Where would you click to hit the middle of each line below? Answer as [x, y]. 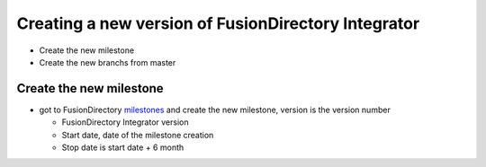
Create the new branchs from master [108, 62]
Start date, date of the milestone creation [138, 135]
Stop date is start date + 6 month [123, 147]
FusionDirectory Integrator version [125, 122]
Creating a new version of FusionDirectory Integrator [218, 23]
